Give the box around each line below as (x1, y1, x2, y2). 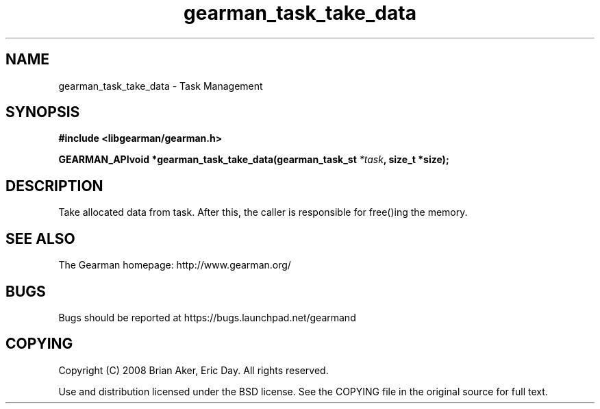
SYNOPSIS (5, 103, 80, 121)
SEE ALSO (5, 230, 75, 247)
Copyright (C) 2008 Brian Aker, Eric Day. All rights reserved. (58, 364, 329, 376)
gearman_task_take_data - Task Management (58, 79, 263, 92)
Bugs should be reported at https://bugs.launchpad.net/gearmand (58, 311, 356, 323)
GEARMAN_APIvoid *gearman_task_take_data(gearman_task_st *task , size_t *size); (58, 153, 449, 166)
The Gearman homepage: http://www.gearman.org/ (58, 259, 291, 271)
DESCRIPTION (5, 177, 103, 195)
